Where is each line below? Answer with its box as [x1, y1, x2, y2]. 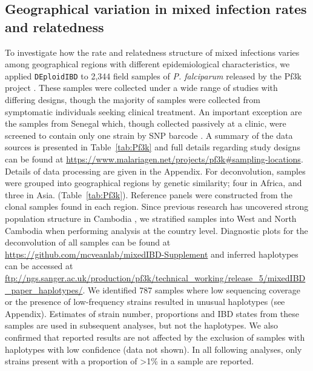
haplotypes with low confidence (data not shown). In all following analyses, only [5, 343, 302, 355]
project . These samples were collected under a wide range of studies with [5, 81, 278, 94]
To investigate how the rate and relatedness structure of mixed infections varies [5, 45, 300, 58]
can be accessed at [5, 259, 73, 272]
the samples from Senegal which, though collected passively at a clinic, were [5, 117, 286, 130]
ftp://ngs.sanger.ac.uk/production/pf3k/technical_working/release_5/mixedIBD [5, 271, 306, 284]
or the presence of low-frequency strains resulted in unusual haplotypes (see [5, 295, 285, 308]
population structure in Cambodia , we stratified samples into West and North [5, 212, 297, 224]
